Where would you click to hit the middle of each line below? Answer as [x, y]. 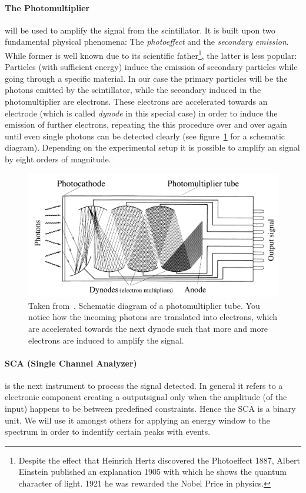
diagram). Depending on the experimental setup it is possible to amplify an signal [152, 147]
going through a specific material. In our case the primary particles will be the [146, 78]
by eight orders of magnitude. [58, 159]
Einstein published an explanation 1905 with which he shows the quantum [152, 472]
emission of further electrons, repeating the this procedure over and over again [146, 124]
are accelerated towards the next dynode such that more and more [148, 328]
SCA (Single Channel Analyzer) [71, 363]
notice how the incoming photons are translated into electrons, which [153, 317]
